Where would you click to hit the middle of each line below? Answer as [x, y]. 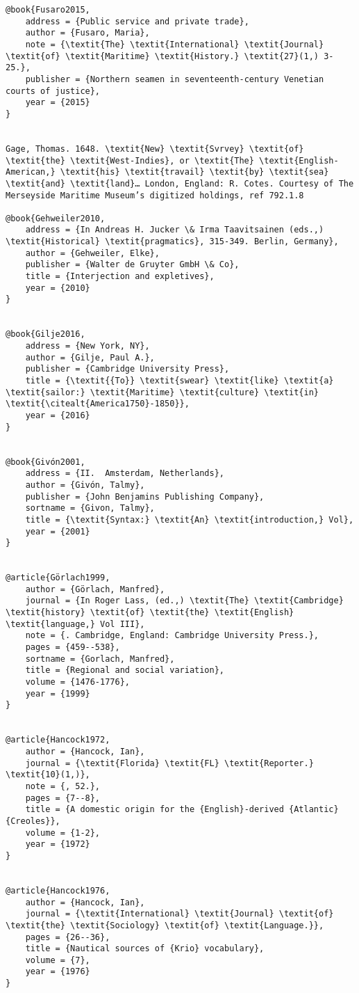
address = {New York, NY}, [87, 346]
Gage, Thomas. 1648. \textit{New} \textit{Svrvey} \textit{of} [155, 149]
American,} [31, 172]
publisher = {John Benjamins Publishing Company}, [145, 497]
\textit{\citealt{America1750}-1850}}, [98, 404]
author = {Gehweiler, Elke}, [92, 253]
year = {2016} [58, 415]
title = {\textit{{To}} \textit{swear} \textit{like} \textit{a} [179, 381]
